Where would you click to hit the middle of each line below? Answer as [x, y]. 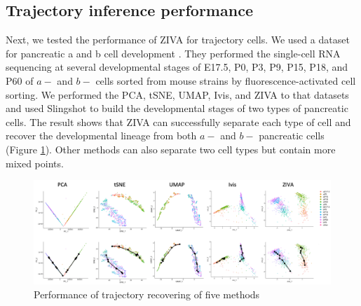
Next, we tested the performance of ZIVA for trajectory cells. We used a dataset [178, 40]
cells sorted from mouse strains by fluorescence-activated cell [226, 80]
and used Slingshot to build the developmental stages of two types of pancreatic [177, 108]
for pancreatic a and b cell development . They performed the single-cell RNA [173, 53]
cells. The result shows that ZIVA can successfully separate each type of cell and [178, 121]
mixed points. [35, 163]
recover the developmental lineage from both [101, 135]
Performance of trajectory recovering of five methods [147, 294]
